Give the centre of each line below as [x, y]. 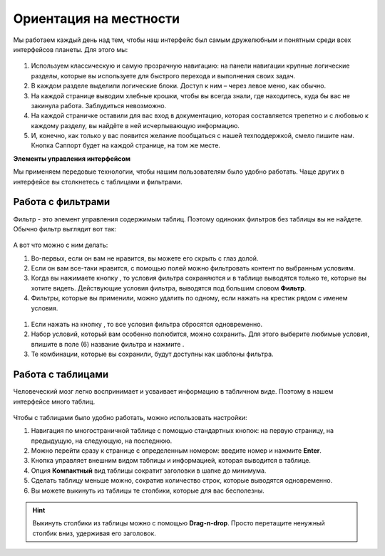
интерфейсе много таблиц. [54, 402]
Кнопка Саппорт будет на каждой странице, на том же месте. [126, 145]
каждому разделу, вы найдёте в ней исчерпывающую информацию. [135, 125]
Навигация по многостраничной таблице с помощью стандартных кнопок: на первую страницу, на [183, 431]
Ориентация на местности [97, 19]
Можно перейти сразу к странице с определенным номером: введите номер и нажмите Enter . [176, 451]
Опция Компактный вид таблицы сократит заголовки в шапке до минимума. [149, 471]
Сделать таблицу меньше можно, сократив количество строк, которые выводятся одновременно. [182, 481]
